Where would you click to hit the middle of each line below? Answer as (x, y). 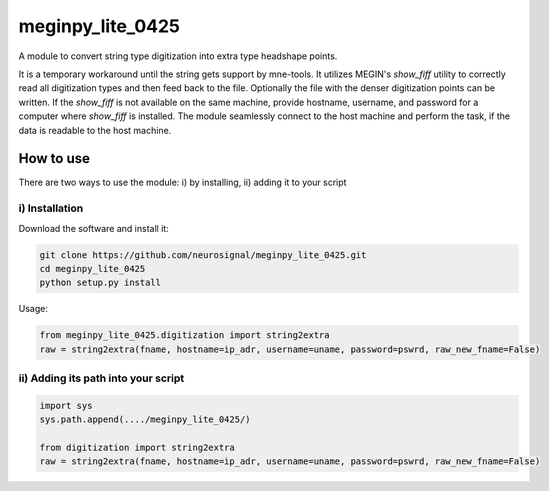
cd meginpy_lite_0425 (92, 268)
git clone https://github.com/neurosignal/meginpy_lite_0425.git (203, 254)
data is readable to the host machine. (95, 130)
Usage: (33, 309)
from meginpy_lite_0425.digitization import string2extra (184, 335)
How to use (54, 158)
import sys (66, 405)
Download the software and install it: (93, 228)
